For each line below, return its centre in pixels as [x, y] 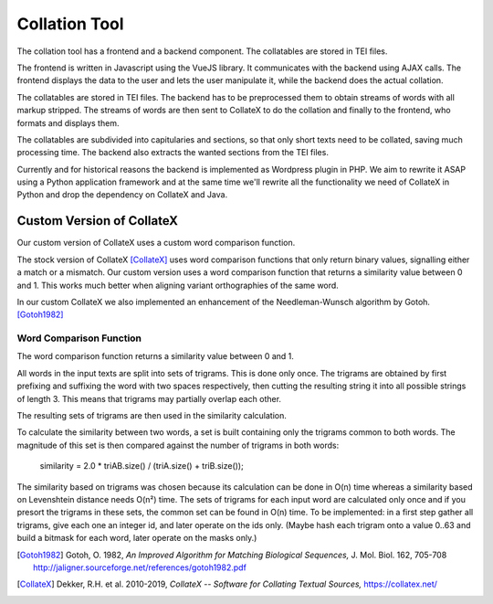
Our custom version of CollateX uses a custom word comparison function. [156, 243]
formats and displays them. [68, 122]
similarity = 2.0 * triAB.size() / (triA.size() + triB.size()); [142, 466]
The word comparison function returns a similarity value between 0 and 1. [155, 356]
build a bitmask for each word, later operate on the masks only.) [137, 538]
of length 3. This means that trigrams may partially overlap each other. [149, 398]
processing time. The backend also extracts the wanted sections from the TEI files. [173, 153]
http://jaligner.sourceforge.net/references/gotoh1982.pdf [140, 567]
